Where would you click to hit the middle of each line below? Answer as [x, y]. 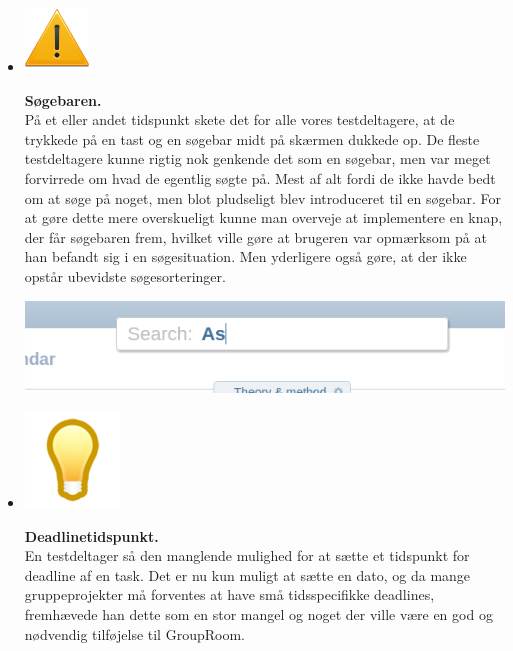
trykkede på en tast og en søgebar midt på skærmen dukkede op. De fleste [252, 138]
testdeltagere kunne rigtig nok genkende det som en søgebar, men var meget [257, 158]
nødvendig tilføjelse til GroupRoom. [134, 633]
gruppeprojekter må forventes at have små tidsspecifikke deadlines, [229, 594]
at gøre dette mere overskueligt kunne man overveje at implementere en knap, [263, 217]
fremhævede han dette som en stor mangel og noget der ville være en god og [258, 614]
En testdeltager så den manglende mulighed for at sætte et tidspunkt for [247, 555]
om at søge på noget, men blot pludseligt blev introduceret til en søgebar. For [262, 197]
